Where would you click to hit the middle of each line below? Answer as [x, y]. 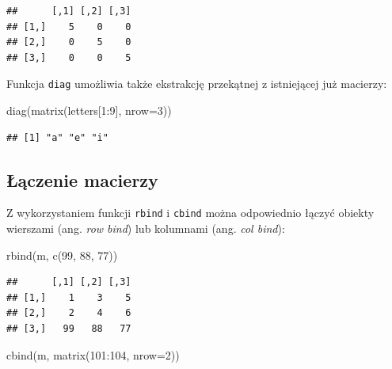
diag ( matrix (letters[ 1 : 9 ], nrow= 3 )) [89, 110]
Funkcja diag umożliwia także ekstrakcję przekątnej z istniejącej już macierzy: [197, 84]
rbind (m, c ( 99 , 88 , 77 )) [62, 255]
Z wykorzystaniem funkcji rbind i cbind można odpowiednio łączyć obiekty [190, 213]
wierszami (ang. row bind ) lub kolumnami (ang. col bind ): [146, 228]
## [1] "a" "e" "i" [57, 137]
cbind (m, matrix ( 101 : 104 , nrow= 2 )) [93, 354]
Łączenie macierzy [82, 179]
